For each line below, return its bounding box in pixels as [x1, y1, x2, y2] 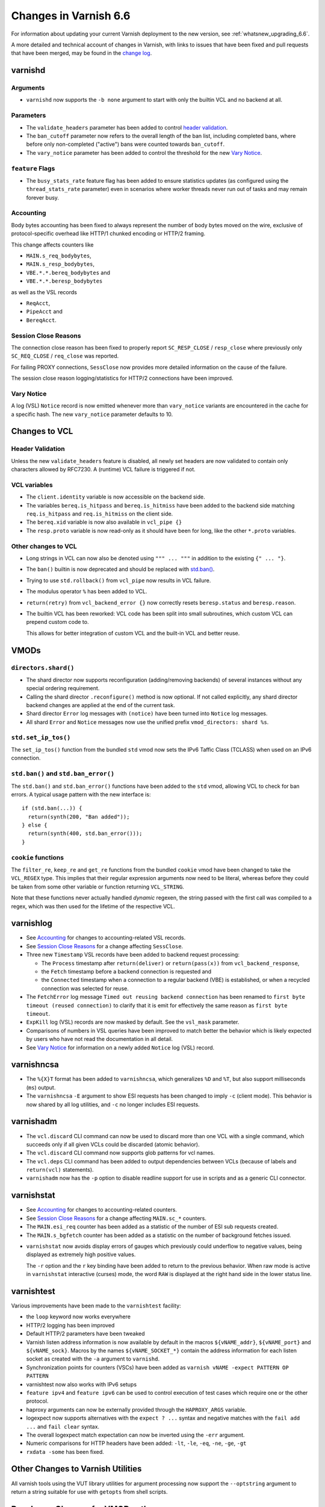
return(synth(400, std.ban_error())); [28, 830, 143, 837]
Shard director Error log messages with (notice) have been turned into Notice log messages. [26, 710, 268, 717]
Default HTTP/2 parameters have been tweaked [26, 1330, 145, 1338]
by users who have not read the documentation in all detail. [26, 1036, 173, 1043]
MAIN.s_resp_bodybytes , [26, 260, 95, 268]
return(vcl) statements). [26, 1166, 94, 1174]
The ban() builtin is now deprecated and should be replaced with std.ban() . [26, 565, 215, 573]
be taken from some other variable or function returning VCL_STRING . [11, 883, 185, 890]
